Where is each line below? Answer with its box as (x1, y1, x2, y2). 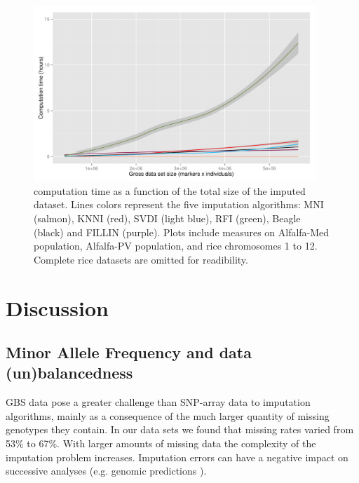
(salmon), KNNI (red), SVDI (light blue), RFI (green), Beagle (34, 210, 301, 225)
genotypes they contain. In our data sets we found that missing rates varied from (6, 422, 354, 437)
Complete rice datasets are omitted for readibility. (34, 252, 248, 266)
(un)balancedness (6, 362, 133, 383)
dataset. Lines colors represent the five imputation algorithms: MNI (34, 197, 324, 212)
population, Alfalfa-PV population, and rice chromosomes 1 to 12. (34, 238, 318, 253)
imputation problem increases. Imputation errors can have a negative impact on (6, 449, 348, 464)
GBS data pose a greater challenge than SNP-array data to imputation (6, 395, 311, 409)
